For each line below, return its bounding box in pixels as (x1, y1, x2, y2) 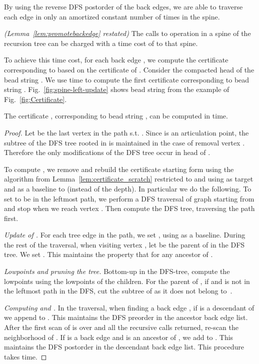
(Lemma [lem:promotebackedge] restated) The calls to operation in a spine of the (4, 28, 251, 38)
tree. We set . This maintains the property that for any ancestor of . (4, 249, 213, 259)
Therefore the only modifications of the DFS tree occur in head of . (4, 147, 210, 157)
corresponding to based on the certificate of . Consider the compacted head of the (4, 64, 254, 74)
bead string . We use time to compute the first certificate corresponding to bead (4, 74, 249, 84)
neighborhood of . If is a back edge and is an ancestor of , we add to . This (4, 331, 233, 342)
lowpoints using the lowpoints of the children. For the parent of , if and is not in (4, 275, 250, 286)
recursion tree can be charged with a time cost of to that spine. (4, 37, 198, 48)
